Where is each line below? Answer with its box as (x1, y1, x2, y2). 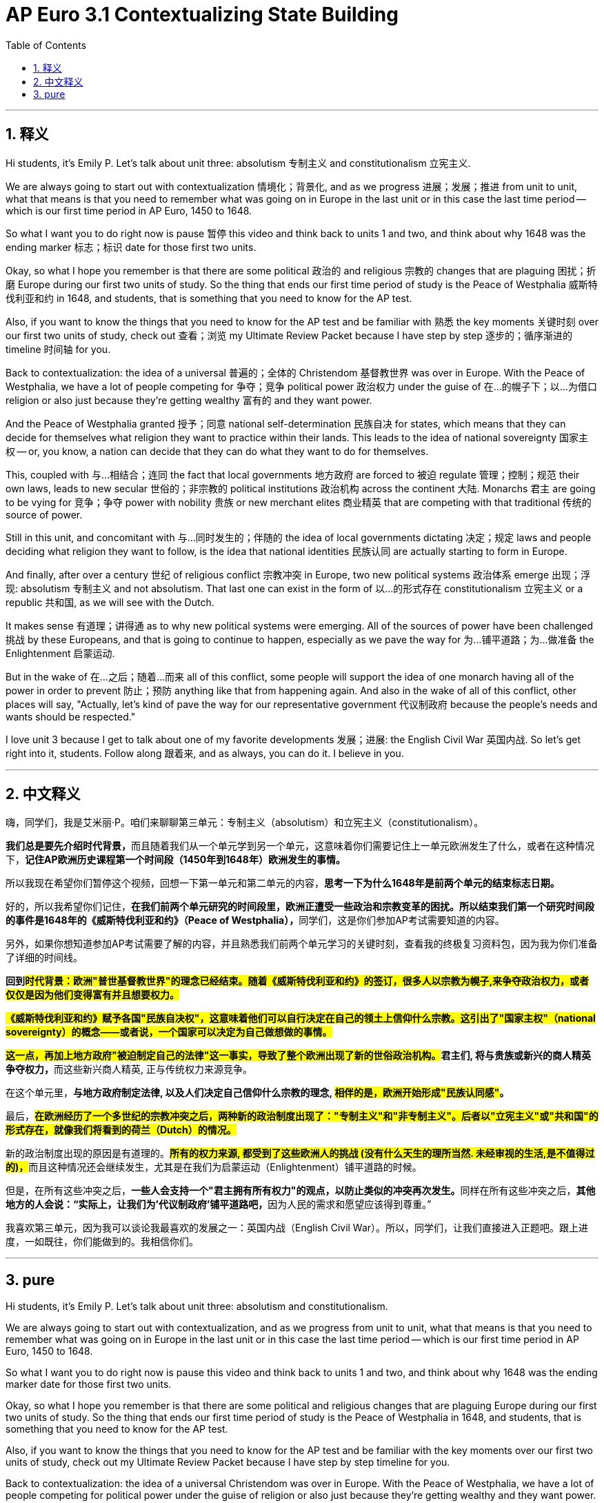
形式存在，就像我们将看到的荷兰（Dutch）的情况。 (6, 1124, 236, 1136)
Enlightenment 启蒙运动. (6, 647, 115, 659)
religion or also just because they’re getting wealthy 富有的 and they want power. (6, 394, 372, 406)
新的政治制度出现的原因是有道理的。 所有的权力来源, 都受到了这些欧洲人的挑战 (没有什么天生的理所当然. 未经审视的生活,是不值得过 (6, 1147, 595, 1160)
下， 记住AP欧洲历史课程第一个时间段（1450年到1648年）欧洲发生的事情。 (6, 854, 345, 866)
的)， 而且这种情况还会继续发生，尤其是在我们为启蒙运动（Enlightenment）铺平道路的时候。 (6, 1161, 422, 1173)
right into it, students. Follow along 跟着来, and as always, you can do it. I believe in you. (6, 747, 404, 759)
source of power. (6, 508, 83, 521)
